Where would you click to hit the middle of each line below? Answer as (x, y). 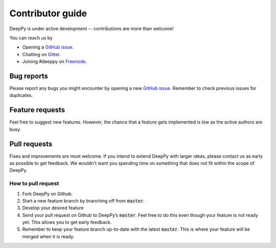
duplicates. (21, 95)
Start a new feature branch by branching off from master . (84, 201)
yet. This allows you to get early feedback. (67, 222)
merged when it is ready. (48, 236)
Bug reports (29, 76)
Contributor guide (48, 13)
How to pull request (34, 184)
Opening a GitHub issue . (48, 47)
